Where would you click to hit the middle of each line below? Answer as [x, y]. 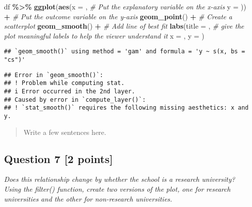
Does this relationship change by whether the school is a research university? [120, 179]
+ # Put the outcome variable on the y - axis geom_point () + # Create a [118, 16]
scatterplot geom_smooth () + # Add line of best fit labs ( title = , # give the [124, 26]
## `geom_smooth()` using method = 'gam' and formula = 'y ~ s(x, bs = [125, 52]
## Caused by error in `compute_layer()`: [75, 100]
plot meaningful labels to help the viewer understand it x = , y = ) [104, 35]
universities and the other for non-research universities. [88, 198]
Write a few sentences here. [65, 132]
